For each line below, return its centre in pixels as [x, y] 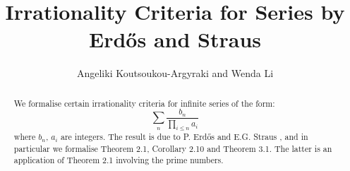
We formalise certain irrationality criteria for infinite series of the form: [144, 103]
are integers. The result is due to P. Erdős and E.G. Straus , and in [185, 136]
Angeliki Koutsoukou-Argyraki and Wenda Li [175, 73]
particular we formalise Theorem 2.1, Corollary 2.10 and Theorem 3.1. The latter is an [173, 148]
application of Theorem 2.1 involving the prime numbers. [119, 160]
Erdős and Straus [175, 39]
